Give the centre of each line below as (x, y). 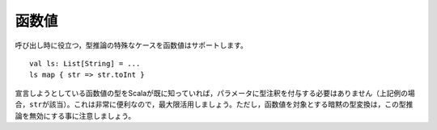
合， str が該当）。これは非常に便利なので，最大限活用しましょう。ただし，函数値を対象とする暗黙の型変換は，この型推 (214, 104)
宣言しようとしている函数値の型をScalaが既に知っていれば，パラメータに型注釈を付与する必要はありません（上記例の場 (215, 93)
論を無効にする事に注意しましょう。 (75, 115)
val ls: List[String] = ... (85, 63)
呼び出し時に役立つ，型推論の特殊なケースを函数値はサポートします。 (132, 45)
